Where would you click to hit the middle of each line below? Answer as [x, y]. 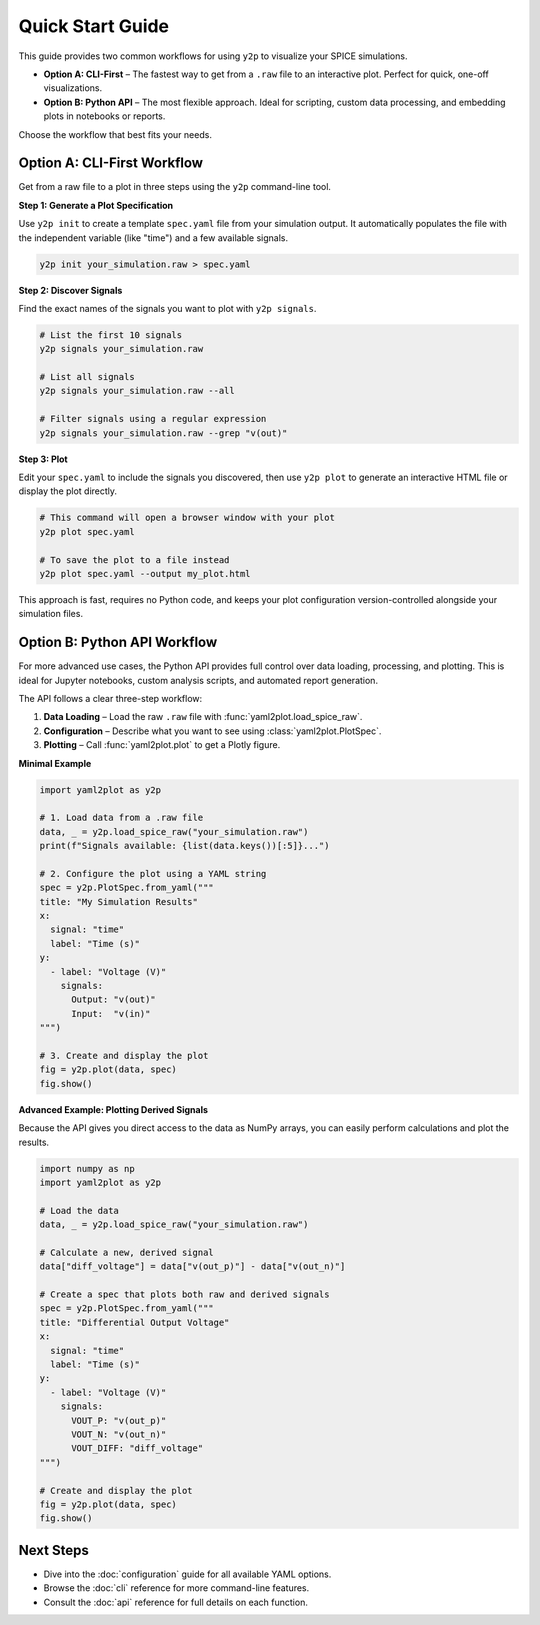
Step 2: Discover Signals [70, 290]
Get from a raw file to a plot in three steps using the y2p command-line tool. [175, 187]
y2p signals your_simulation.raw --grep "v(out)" [163, 433]
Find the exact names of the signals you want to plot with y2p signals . [167, 308]
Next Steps [53, 1550]
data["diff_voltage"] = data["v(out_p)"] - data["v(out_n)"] [192, 1266]
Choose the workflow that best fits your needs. [115, 134]
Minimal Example [55, 763]
